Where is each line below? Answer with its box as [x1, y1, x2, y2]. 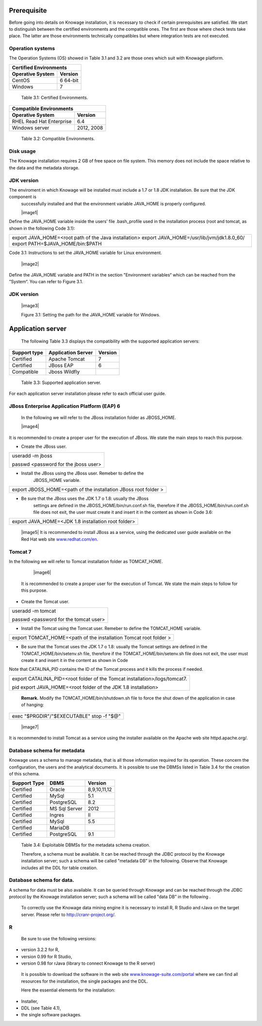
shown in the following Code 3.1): [9, 225, 75, 231]
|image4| [21, 423, 39, 429]
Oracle [49, 786, 65, 793]
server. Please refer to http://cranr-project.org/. [21, 912, 116, 917]
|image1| [21, 210, 38, 216]
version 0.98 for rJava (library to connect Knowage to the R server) [21, 960, 155, 966]
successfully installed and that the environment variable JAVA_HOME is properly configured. [21, 201, 206, 206]
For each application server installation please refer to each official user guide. [9, 390, 166, 396]
